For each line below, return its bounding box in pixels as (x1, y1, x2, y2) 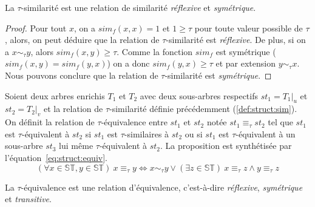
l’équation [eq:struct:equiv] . (5, 151, 107, 163)
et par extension (215, 57, 276, 70)
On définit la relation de (5, 116, 95, 128)
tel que (268, 116, 293, 128)
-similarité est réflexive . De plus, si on (166, 33, 306, 46)
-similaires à (124, 127, 169, 140)
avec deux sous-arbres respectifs (140, 89, 259, 102)
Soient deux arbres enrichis (5, 89, 105, 102)
